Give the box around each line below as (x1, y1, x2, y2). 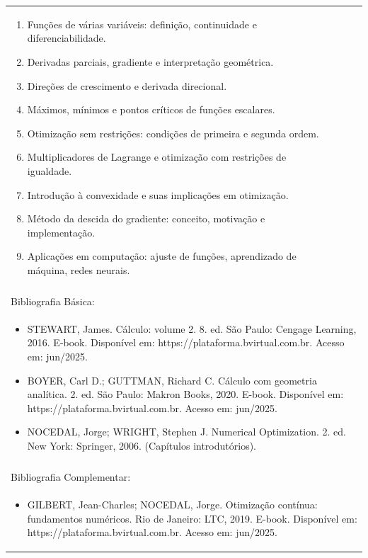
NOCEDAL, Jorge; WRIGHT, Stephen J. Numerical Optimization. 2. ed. (27, 424, 346, 439)
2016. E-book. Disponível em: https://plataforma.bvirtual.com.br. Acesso (27, 335, 345, 350)
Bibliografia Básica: (11, 293, 95, 308)
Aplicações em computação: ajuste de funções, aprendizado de (27, 249, 297, 263)
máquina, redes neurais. (27, 262, 130, 277)
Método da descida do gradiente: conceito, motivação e (27, 211, 265, 226)
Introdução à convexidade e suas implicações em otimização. (27, 187, 289, 202)
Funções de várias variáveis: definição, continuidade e (27, 16, 257, 31)
